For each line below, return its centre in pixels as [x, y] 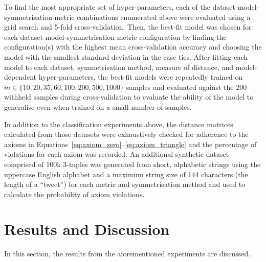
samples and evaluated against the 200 [186, 87]
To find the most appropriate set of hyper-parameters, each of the [107, 7]
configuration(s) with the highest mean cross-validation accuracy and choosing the [133, 47]
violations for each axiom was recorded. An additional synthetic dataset [117, 154]
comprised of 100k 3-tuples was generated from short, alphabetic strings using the [132, 164]
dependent [20, 77]
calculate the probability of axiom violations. [74, 194]
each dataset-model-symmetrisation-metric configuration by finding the [115, 37]
